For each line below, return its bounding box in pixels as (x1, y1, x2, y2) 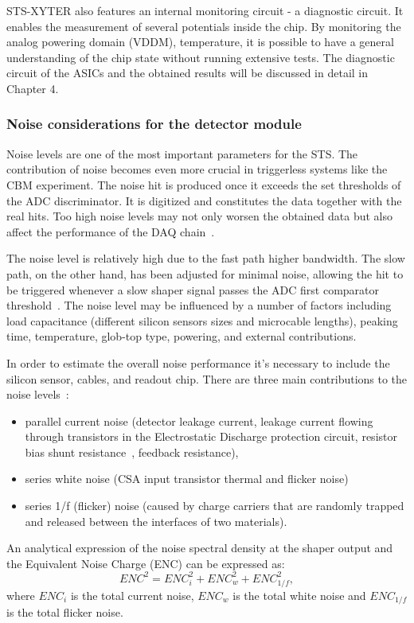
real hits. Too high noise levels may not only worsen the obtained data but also (6, 208, 393, 224)
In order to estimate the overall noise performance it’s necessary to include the (6, 354, 390, 371)
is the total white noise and (232, 586, 366, 603)
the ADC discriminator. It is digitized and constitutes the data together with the (6, 192, 402, 208)
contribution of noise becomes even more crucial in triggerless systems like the (6, 161, 388, 177)
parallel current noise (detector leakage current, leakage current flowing (25, 412, 373, 429)
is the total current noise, (70, 586, 194, 603)
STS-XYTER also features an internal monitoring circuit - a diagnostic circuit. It (6, 2, 404, 18)
